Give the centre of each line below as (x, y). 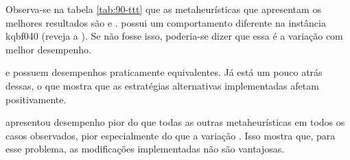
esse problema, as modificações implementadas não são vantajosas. (145, 149)
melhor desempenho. (48, 49)
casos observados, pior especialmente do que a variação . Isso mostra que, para (171, 135)
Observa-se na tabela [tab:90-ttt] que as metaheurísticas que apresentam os (163, 9)
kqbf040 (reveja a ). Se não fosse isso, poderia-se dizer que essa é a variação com (174, 36)
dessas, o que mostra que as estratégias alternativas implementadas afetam (162, 85)
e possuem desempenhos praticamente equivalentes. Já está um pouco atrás (164, 72)
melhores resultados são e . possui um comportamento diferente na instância (166, 22)
